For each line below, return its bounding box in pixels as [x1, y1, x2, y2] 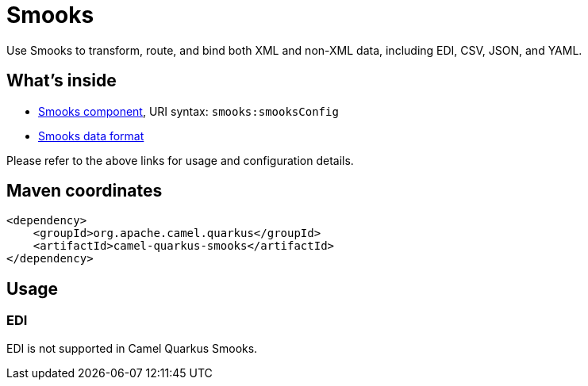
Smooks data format [38, 128, 144, 143]
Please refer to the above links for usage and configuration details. [6, 153, 354, 167]
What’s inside [6, 71, 117, 91]
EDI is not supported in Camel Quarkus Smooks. [6, 341, 258, 355]
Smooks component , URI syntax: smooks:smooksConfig [38, 104, 339, 118]
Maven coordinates [6, 181, 163, 201]
